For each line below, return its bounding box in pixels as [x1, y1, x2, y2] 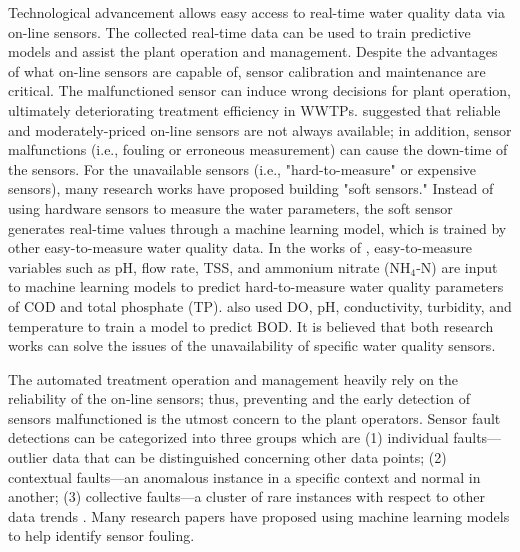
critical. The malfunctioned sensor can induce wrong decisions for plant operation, [8, 80, 511, 101]
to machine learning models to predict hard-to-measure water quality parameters [8, 276, 504, 297]
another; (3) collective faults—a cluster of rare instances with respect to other [8, 486, 485, 507]
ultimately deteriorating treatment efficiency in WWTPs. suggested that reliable [8, 99, 501, 120]
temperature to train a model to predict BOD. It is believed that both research [8, 315, 494, 336]
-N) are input [416, 256, 498, 277]
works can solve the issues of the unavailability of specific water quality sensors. [8, 335, 496, 356]
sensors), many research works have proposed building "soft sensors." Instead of [8, 178, 494, 199]
